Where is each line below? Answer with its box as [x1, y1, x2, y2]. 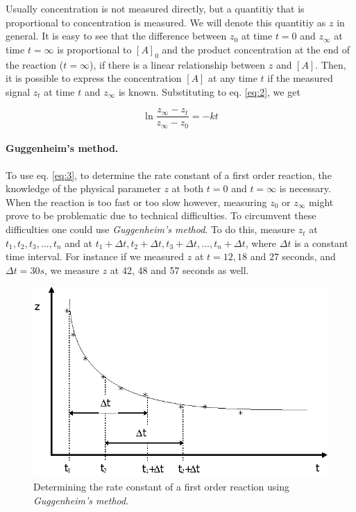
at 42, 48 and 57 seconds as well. [110, 262, 249, 277]
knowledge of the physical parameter [6, 181, 161, 196]
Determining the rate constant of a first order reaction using [33, 479, 289, 493]
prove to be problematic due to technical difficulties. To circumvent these [6, 208, 316, 223]
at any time [208, 71, 257, 85]
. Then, [315, 57, 346, 71]
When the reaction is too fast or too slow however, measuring [6, 194, 267, 209]
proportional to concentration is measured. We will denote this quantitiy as [6, 15, 326, 29]
